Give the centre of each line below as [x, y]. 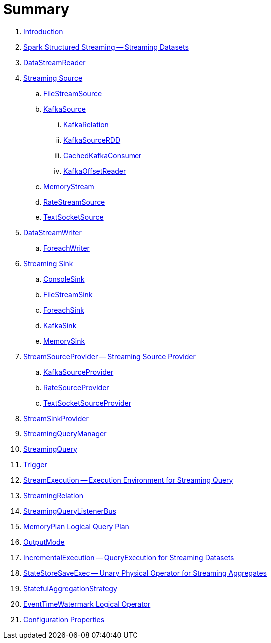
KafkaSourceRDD [92, 140]
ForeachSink [64, 310]
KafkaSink [60, 325]
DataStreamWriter [53, 232]
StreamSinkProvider [56, 418]
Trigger [35, 464]
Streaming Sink [48, 263]
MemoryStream [69, 186]
